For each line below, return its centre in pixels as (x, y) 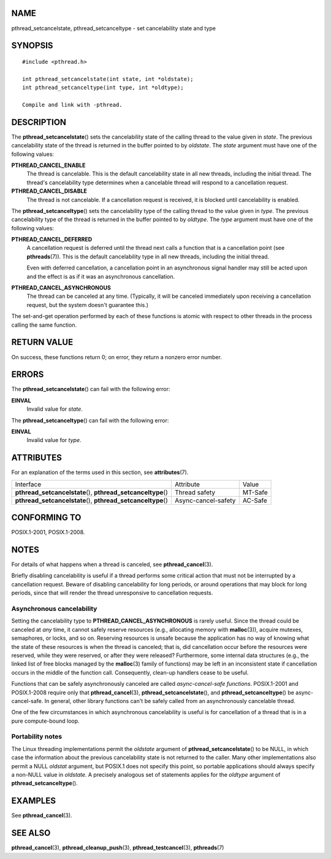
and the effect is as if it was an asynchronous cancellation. (101, 276)
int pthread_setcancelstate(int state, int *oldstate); (108, 79)
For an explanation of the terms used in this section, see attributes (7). (100, 472)
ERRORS (28, 375)
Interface (28, 484)
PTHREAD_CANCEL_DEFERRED (52, 239)
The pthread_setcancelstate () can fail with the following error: (91, 389)
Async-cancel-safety (205, 500)
